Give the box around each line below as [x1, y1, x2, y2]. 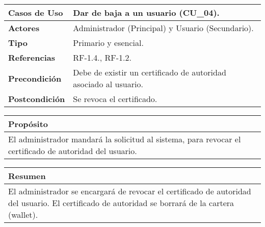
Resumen [8, 170, 46, 182]
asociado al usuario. [73, 78, 143, 90]
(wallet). [8, 209, 38, 220]
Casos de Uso [8, 7, 63, 18]
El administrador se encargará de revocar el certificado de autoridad [8, 185, 251, 197]
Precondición [8, 72, 62, 84]
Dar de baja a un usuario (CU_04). [73, 7, 220, 18]
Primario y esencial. [73, 37, 144, 48]
